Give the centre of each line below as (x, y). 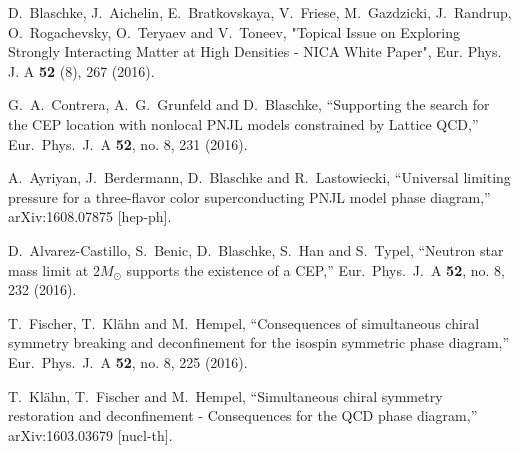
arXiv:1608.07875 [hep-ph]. (90, 216)
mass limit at (48, 269)
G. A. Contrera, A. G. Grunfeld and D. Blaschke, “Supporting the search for (249, 104)
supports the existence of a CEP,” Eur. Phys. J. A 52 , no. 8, (315, 269)
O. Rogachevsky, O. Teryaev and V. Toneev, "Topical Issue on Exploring (234, 31)
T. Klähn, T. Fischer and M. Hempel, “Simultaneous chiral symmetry (225, 395)
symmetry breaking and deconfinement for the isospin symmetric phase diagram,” (259, 342)
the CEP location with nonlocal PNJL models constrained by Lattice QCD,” (243, 123)
